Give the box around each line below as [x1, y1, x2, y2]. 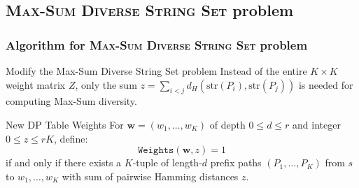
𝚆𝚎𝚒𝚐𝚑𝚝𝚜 [138, 145, 174, 156]
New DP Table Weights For [6, 117, 124, 131]
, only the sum [75, 77, 137, 92]
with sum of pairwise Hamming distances [62, 168, 239, 183]
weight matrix [6, 77, 66, 92]
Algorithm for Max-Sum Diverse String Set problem [6, 36, 308, 53]
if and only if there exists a [6, 155, 122, 170]
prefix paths [210, 155, 262, 170]
